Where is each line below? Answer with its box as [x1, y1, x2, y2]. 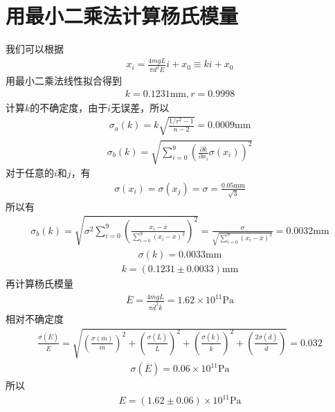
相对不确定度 [6, 311, 64, 325]
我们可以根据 [6, 42, 64, 56]
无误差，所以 [111, 100, 170, 114]
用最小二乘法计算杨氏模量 [6, 1, 239, 30]
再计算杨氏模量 [6, 276, 73, 290]
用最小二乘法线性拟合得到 [6, 73, 122, 87]
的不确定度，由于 [30, 100, 108, 114]
